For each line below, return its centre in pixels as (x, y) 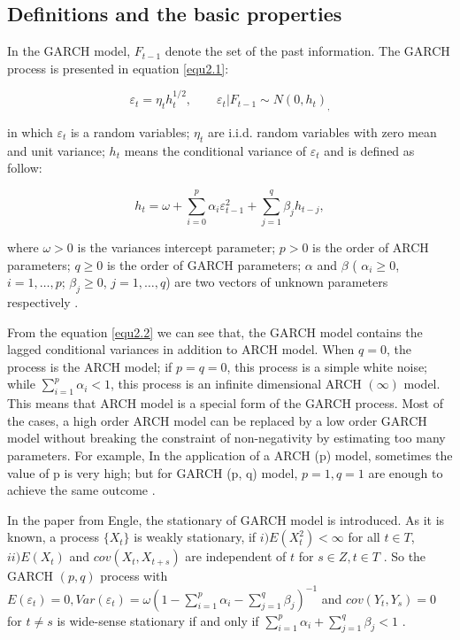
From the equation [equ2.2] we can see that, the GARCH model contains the (215, 332)
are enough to (406, 472)
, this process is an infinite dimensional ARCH (236, 384)
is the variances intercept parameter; (176, 247)
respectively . (43, 302)
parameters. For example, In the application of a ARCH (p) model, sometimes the (230, 455)
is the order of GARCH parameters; (204, 264)
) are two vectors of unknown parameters (277, 282)
